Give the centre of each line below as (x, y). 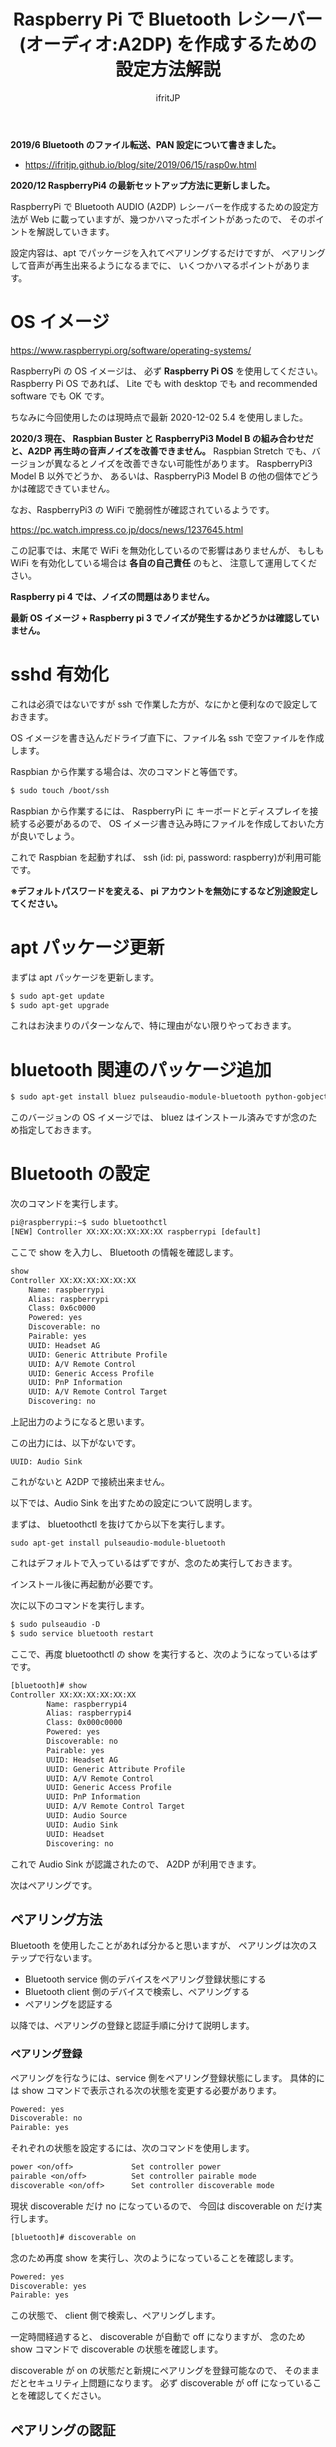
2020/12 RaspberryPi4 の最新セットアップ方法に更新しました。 (143, 185)
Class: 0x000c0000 (84, 1723)
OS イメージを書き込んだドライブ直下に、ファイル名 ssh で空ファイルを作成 (167, 737)
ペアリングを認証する (68, 2004)
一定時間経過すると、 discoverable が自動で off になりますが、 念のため (158, 2337)
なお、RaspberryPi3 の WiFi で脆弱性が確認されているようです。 (142, 509)
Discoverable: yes (48, 2286)
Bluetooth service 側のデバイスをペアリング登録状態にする (145, 1979)
